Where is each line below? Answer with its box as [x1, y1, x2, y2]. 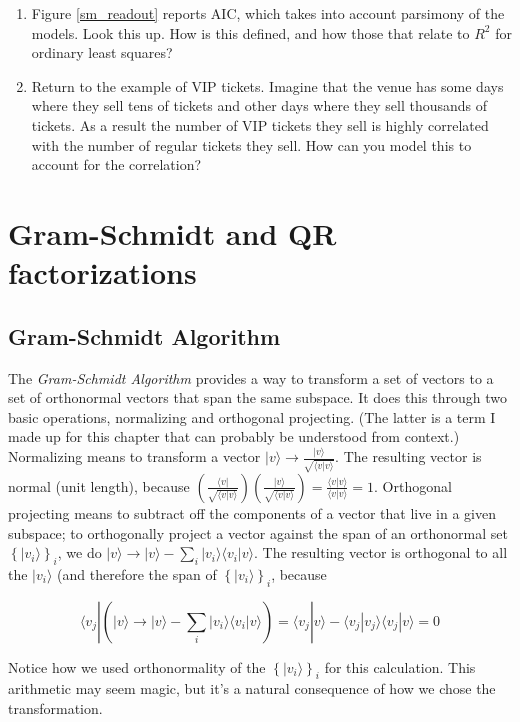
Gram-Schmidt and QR [8, 212, 337, 253]
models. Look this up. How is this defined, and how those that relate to [31, 22, 470, 43]
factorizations [8, 252, 197, 293]
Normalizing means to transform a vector [8, 446, 261, 467]
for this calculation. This [324, 656, 476, 677]
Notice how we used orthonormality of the [8, 656, 266, 677]
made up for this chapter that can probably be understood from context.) [8, 426, 460, 447]
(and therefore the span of [57, 563, 217, 584]
